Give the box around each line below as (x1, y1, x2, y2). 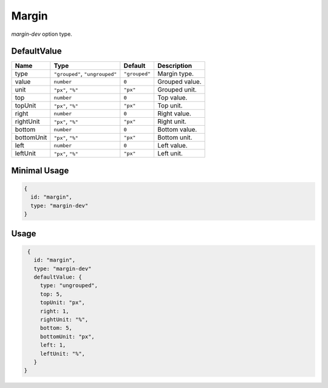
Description (157, 61, 193, 70)
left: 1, (39, 342, 66, 349)
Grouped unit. (157, 86, 197, 94)
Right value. (157, 109, 191, 118)
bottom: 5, (39, 325, 73, 332)
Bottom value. (157, 125, 197, 134)
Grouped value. (157, 78, 202, 86)
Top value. (157, 94, 188, 102)
